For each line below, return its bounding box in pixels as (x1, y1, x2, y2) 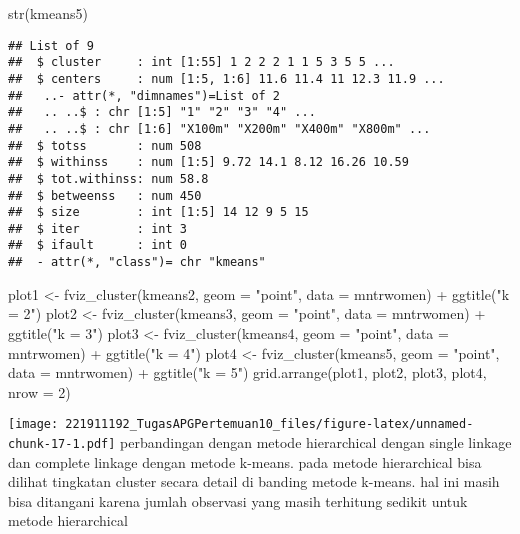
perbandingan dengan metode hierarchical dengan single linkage (120, 432, 512, 452)
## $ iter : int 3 (8, 221, 187, 236)
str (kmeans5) (8, 3, 88, 23)
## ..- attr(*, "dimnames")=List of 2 (8, 88, 281, 103)
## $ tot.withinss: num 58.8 (8, 171, 209, 186)
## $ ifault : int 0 (8, 238, 187, 253)
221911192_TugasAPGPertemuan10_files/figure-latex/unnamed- (65, 417, 474, 432)
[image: (8, 417, 59, 432)
